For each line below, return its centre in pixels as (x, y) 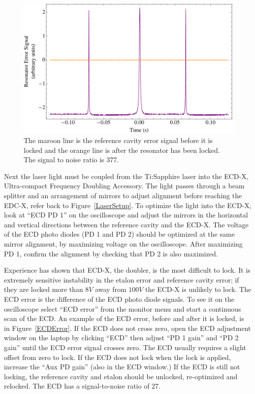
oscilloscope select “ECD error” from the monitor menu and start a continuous (123, 308)
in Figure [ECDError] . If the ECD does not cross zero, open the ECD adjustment (127, 328)
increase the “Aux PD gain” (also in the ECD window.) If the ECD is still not (122, 367)
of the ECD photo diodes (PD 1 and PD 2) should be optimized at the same (119, 234)
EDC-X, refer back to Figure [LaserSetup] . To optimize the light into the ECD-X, (128, 205)
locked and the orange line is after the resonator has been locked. (122, 150)
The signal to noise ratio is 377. (71, 160)
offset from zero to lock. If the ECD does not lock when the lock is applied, (117, 357)
